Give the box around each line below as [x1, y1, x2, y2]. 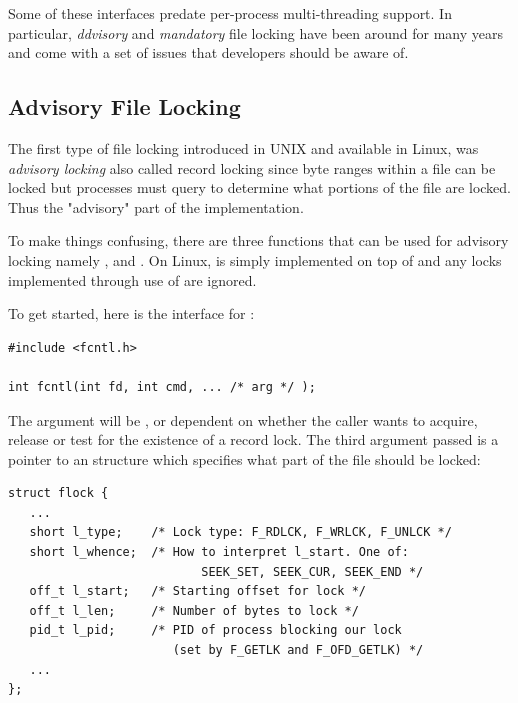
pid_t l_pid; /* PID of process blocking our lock [29, 623, 402, 638]
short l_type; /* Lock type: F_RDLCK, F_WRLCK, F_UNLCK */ [29, 525, 452, 540]
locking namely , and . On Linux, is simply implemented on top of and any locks [8, 249, 502, 270]
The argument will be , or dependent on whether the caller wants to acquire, [8, 409, 478, 430]
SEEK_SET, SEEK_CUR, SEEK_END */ [201, 564, 424, 579]
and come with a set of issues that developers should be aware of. [8, 42, 409, 63]
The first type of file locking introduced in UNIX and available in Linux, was [8, 137, 479, 158]
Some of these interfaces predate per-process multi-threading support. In [8, 3, 452, 23]
